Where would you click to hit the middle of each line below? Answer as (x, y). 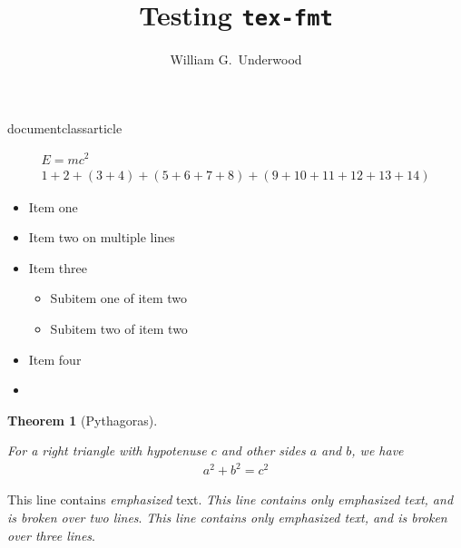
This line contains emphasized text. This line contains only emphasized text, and (230, 499)
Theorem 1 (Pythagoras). (83, 420)
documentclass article (65, 127)
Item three (58, 267)
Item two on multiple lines (102, 237)
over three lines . (51, 535)
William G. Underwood (236, 59)
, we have (378, 450)
